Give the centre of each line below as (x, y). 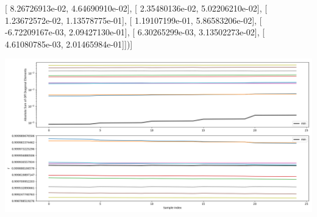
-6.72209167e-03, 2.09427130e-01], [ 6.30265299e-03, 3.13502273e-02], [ (135, 32)
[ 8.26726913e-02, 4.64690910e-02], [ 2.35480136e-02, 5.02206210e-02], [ (136, 8)
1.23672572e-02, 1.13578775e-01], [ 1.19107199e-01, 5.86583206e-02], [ (134, 20)
